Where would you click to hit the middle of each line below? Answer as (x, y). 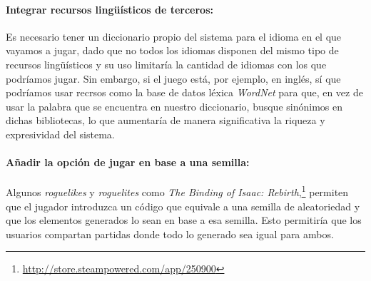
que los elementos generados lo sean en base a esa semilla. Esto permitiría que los (184, 220)
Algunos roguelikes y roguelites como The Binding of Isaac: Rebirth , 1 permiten (177, 191)
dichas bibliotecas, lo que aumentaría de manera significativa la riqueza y (166, 120)
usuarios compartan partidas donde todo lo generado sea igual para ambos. (170, 234)
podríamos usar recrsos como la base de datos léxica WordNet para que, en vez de (184, 92)
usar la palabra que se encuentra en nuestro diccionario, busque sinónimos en (174, 106)
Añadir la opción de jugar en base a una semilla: (128, 162)
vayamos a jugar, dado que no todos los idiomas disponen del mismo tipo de (172, 50)
